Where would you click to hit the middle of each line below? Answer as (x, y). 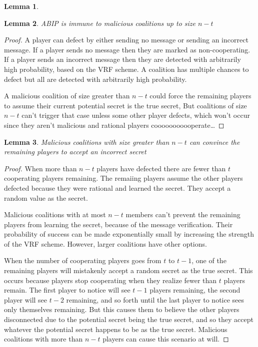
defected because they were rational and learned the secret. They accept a (117, 187)
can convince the (214, 142)
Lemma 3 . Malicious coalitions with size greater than (87, 142)
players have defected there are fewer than (161, 168)
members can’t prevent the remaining (183, 214)
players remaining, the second (195, 290)
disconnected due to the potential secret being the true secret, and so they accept (129, 319)
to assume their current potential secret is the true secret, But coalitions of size (125, 105)
